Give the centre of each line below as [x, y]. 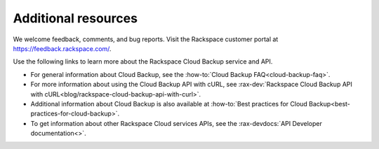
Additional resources [75, 18]
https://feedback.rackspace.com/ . [62, 48]
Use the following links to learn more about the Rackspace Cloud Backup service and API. [143, 62]
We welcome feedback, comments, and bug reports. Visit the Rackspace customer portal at [146, 39]
